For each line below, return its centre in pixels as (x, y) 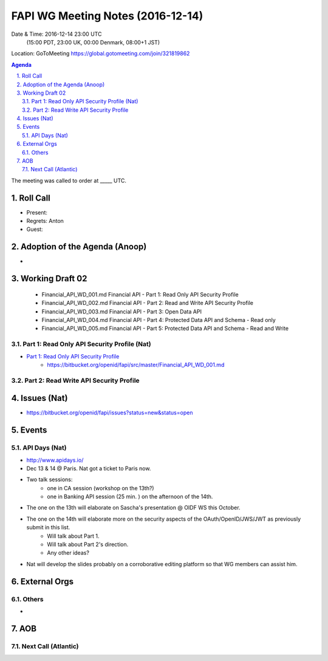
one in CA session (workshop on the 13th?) (101, 488)
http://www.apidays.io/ (55, 460)
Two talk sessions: (50, 479)
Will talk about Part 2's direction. (88, 544)
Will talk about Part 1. (73, 536)
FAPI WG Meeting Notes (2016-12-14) (107, 16)
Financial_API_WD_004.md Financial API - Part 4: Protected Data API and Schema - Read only (159, 320)
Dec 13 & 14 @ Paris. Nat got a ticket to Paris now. (89, 468)
